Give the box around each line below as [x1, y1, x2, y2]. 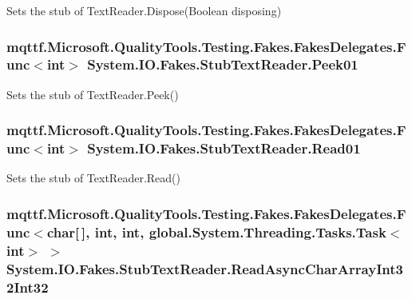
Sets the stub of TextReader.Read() [6, 169, 180, 186]
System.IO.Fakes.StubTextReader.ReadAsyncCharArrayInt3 [6, 258, 403, 278]
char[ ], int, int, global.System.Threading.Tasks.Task [46, 221, 386, 241]
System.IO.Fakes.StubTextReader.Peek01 [87, 54, 359, 74]
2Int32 [6, 277, 49, 297]
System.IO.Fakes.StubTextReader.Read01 [87, 138, 361, 158]
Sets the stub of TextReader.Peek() [6, 86, 179, 102]
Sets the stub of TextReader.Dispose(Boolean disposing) [6, 2, 282, 18]
